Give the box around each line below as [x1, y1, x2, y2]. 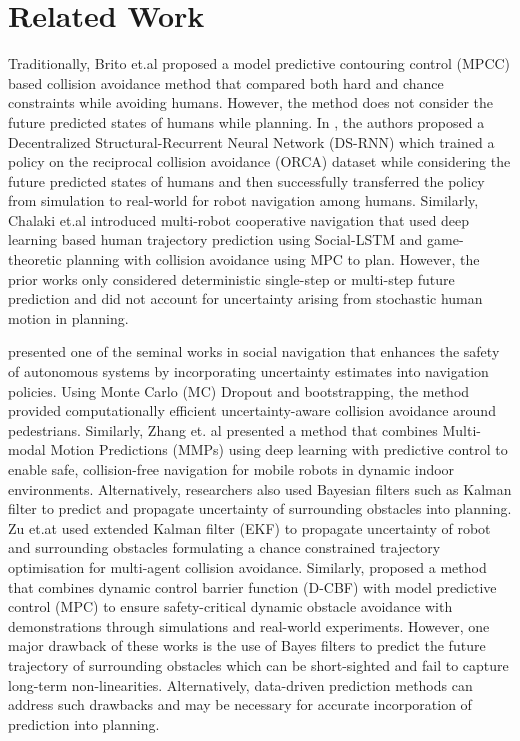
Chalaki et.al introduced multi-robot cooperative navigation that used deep [8, 209, 470, 230]
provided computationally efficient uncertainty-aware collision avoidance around [8, 400, 496, 421]
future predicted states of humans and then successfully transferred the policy [8, 170, 485, 191]
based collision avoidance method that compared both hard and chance [8, 72, 444, 93]
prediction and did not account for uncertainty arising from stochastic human [8, 288, 483, 309]
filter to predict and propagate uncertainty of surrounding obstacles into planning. [8, 498, 512, 519]
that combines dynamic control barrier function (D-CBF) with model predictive [8, 576, 497, 597]
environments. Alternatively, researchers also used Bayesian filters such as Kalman [8, 478, 512, 499]
